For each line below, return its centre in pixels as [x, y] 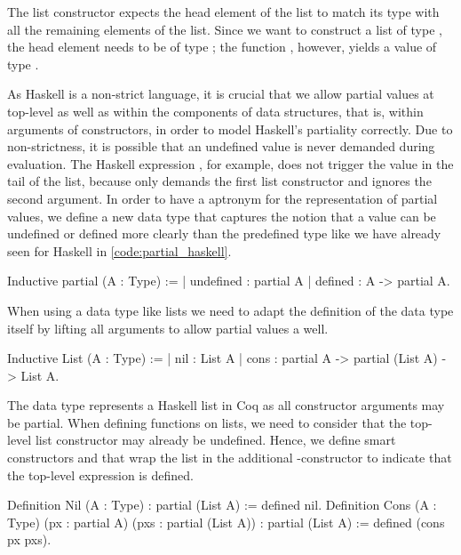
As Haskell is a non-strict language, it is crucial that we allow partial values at [221, 94]
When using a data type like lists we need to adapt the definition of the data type [230, 310]
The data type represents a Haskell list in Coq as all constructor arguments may [226, 405]
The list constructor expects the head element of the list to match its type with [223, 12]
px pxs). [29, 539]
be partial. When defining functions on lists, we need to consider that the [207, 422]
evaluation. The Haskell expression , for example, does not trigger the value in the [230, 163]
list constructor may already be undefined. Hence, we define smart [215, 440]
